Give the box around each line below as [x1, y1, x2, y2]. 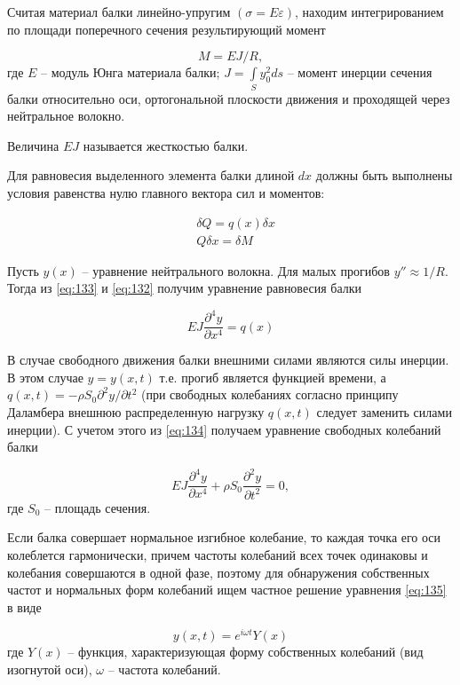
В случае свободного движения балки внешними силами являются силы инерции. [7, 350, 449, 369]
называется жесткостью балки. [83, 136, 249, 154]
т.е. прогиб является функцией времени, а [159, 367, 386, 386]
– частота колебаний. [107, 660, 221, 678]
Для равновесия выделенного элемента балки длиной [7, 166, 295, 185]
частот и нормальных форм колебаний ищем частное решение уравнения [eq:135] [7, 580, 447, 599]
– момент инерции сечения [287, 63, 432, 82]
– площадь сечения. [44, 498, 151, 516]
